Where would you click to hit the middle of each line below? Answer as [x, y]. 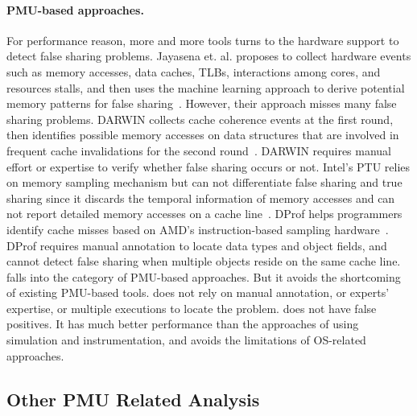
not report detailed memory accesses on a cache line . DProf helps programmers [204, 214]
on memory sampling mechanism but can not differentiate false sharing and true [204, 182]
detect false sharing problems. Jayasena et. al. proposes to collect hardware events [209, 56]
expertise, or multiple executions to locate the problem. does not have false [192, 308]
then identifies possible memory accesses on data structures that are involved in [203, 135]
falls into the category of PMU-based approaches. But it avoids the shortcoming [204, 276]
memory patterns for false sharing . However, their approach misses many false [202, 103]
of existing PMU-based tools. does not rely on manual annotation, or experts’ [198, 292]
